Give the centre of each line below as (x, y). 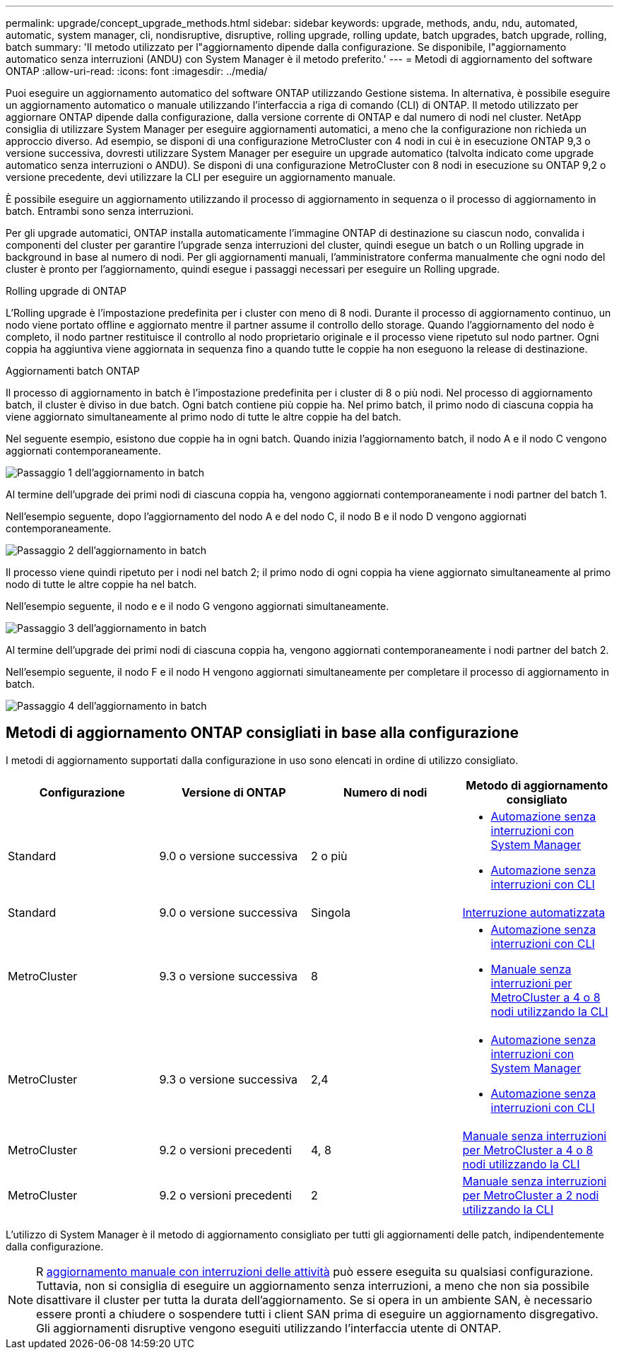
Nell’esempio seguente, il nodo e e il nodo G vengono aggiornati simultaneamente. (198, 606)
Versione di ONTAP (234, 792)
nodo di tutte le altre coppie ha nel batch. (101, 584)
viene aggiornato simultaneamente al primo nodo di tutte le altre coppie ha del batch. (204, 417)
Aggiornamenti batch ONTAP (73, 371)
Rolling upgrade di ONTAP (66, 291)
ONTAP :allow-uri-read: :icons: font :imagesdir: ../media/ (137, 71)
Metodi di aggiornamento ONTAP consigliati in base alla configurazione (263, 733)
